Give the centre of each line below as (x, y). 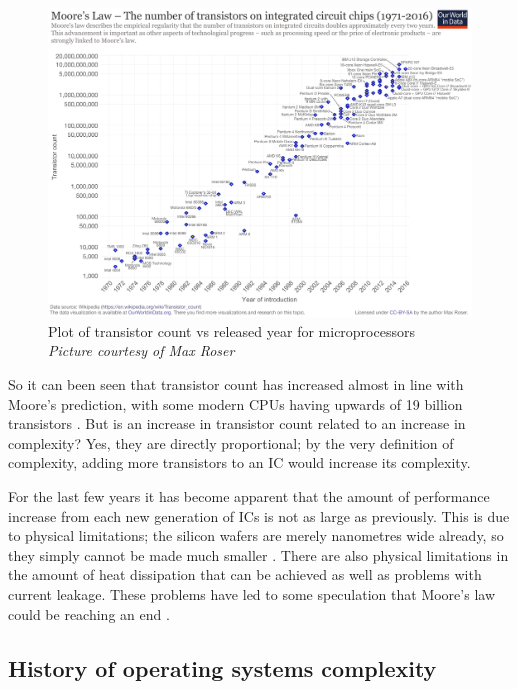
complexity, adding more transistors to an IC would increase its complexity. (239, 462)
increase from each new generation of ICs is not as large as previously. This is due (259, 515)
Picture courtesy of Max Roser (141, 350)
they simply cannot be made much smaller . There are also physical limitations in (258, 554)
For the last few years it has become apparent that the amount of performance (249, 496)
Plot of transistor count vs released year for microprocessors (231, 330)
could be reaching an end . (89, 613)
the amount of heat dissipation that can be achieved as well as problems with (245, 574)
